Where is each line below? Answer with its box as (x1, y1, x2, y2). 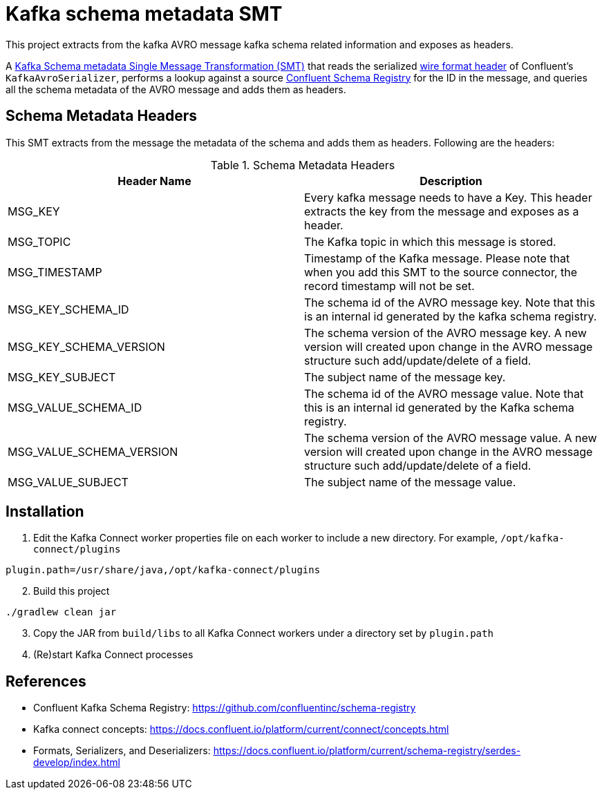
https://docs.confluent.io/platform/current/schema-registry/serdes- (213, 745, 521, 757)
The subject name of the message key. (304, 370, 506, 384)
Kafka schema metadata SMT (6, 2, 283, 26)
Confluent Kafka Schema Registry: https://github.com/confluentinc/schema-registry (33, 702, 416, 714)
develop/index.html (33, 756, 120, 769)
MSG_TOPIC (8, 234, 71, 249)
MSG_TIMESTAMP (8, 265, 102, 279)
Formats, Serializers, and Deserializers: (33, 745, 211, 757)
